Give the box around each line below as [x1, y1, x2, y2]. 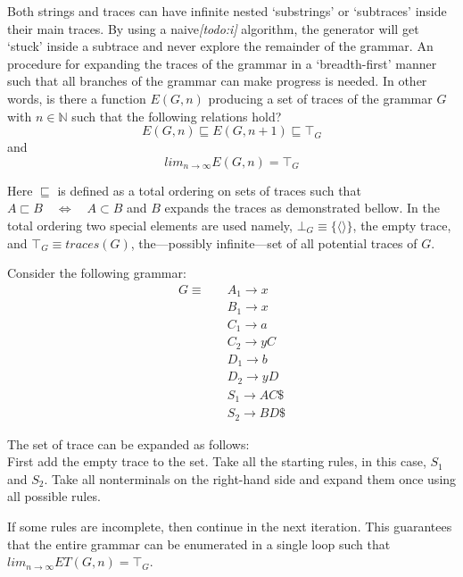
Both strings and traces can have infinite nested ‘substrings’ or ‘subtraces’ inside [7, 2, 447, 20]
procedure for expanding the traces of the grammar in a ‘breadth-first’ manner [7, 54, 437, 72]
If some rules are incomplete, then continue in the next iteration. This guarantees [7, 516, 452, 535]
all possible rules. [7, 487, 101, 506]
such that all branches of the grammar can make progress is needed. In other [7, 71, 427, 90]
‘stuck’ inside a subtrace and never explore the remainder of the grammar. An [7, 37, 434, 55]
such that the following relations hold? [71, 106, 282, 125]
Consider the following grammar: [7, 263, 186, 282]
